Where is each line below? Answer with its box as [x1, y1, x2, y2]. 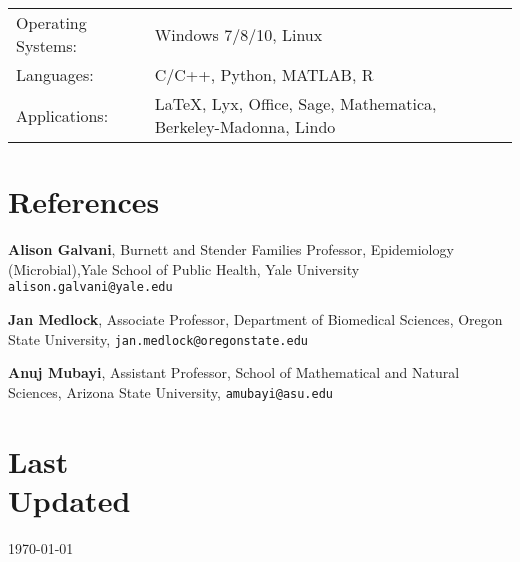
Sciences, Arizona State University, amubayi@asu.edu [8, 381, 334, 402]
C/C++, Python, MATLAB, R [154, 63, 374, 86]
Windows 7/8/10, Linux [154, 22, 323, 46]
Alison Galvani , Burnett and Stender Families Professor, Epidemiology [8, 239, 454, 260]
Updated [8, 479, 131, 520]
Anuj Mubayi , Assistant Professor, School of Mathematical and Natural [8, 362, 460, 383]
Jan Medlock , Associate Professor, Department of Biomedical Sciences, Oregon [8, 308, 503, 329]
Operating [16, 11, 87, 34]
